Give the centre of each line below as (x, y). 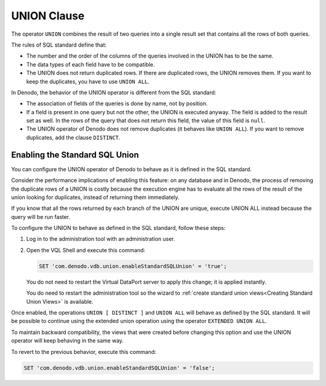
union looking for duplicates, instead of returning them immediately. (95, 197)
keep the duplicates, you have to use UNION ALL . (88, 81)
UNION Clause (48, 16)
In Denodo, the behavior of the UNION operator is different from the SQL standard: (114, 92)
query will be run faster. (41, 217)
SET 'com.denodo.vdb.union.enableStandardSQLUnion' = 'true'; (133, 266)
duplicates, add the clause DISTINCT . (73, 137)
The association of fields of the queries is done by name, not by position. (117, 103)
